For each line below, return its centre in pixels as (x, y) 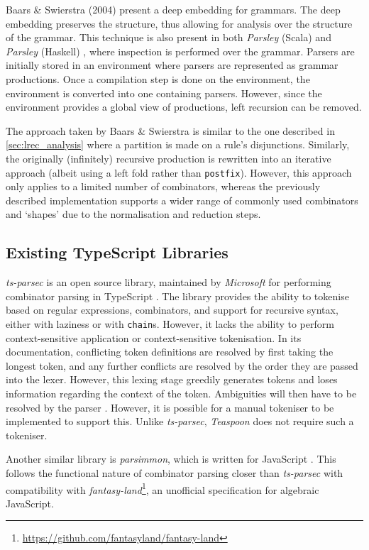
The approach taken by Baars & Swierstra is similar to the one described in (170, 130)
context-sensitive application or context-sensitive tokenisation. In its (154, 337)
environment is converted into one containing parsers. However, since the (164, 93)
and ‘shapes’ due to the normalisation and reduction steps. (133, 214)
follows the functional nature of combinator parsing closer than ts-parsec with (175, 472)
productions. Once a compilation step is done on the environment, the (158, 78)
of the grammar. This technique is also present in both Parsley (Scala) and (169, 37)
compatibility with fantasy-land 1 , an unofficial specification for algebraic (163, 488)
